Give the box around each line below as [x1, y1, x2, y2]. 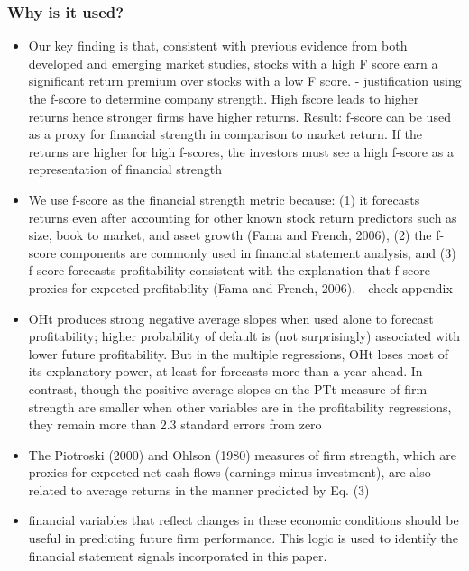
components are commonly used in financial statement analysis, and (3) [60, 243, 456, 262]
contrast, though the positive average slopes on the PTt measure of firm [28, 379, 428, 398]
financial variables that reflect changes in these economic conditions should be [28, 511, 459, 530]
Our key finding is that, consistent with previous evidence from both [28, 36, 408, 55]
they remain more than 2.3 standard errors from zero [28, 415, 322, 434]
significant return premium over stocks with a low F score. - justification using [28, 71, 462, 90]
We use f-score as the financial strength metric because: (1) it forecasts [28, 189, 420, 208]
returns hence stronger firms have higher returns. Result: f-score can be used [28, 106, 451, 125]
